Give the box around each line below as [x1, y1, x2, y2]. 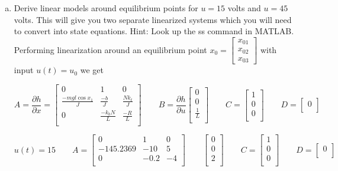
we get [80, 64, 104, 76]
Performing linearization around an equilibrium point [14, 43, 207, 55]
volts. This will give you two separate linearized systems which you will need [14, 13, 292, 25]
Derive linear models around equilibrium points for [14, 2, 198, 14]
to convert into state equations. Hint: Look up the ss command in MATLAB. [14, 25, 294, 37]
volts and [227, 2, 261, 14]
